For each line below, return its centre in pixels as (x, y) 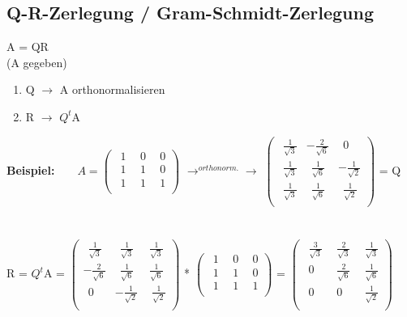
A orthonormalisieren (112, 89)
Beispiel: (31, 170)
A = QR (28, 46)
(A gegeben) (37, 62)
